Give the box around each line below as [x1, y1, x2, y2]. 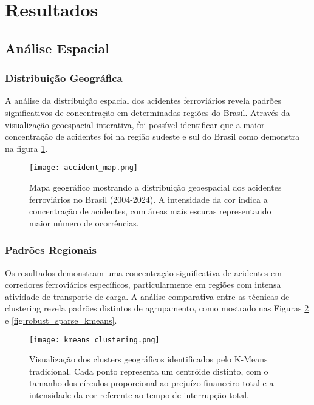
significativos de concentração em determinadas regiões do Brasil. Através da [5, 106, 290, 118]
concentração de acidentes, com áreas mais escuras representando [29, 205, 271, 217]
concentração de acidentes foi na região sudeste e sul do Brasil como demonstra [5, 130, 300, 143]
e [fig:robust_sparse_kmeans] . [5, 313, 117, 326]
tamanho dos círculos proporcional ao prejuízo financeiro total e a [29, 376, 274, 389]
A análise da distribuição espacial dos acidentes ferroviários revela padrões [5, 94, 281, 107]
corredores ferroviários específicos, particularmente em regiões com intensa [5, 278, 281, 291]
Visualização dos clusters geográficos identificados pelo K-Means [29, 353, 268, 366]
